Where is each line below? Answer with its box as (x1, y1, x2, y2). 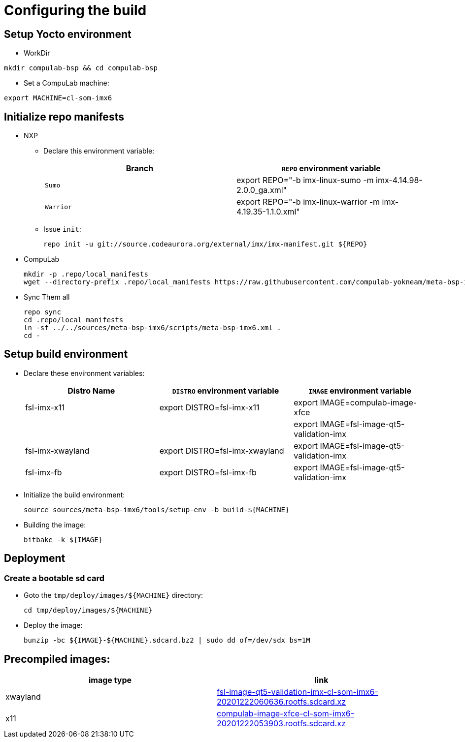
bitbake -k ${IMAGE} (24, 535, 103, 544)
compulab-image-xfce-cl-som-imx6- (217, 708, 355, 718)
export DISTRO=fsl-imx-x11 (159, 402, 260, 412)
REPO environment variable (282, 163, 381, 174)
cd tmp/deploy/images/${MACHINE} (24, 606, 153, 615)
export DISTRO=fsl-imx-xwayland (159, 445, 284, 456)
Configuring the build (4, 2, 147, 19)
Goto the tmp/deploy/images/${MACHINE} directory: (24, 591, 203, 600)
